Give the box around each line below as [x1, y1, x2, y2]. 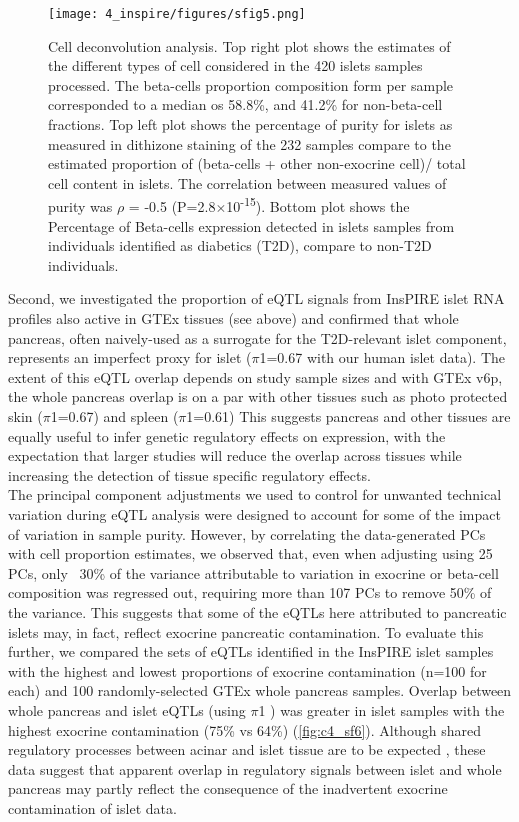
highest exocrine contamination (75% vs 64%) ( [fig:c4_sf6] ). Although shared [8, 719, 481, 740]
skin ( [8, 406, 43, 426]
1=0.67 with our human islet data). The [259, 347, 505, 368]
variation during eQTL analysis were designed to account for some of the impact [8, 503, 501, 524]
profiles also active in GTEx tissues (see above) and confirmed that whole [8, 308, 459, 329]
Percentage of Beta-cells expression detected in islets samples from [48, 215, 455, 236]
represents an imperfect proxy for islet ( [8, 347, 252, 368]
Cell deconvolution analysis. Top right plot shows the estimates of [48, 35, 451, 56]
